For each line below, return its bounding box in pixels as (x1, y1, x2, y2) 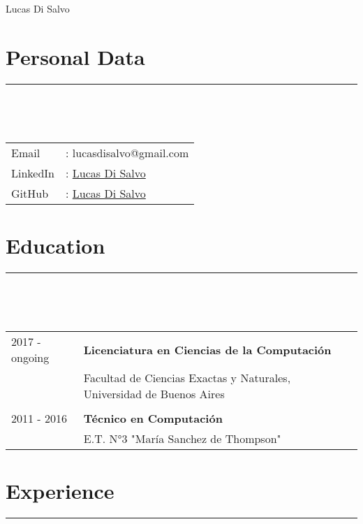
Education (6, 231, 105, 260)
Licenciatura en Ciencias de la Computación (83, 341, 332, 358)
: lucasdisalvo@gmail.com (66, 144, 189, 161)
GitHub (11, 184, 49, 201)
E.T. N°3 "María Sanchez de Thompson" (83, 430, 281, 447)
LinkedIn (11, 164, 55, 181)
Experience (6, 476, 114, 505)
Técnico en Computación (83, 410, 223, 427)
